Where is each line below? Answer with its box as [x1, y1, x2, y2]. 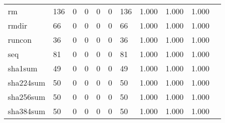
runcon [8, 34, 32, 45]
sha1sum [8, 62, 37, 74]
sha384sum [8, 105, 45, 117]
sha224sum [8, 77, 45, 88]
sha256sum [8, 91, 45, 102]
